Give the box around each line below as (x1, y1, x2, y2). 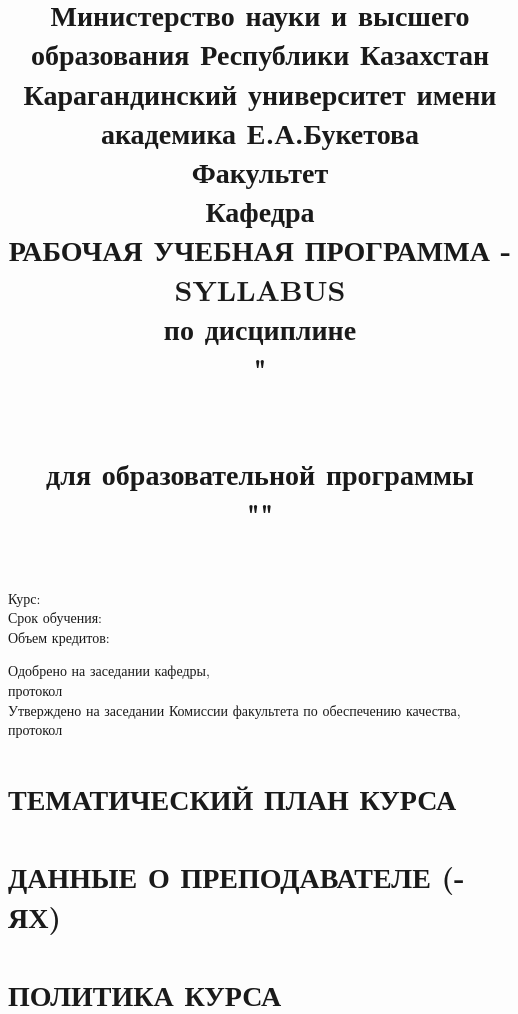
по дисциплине (163, 307, 357, 348)
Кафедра (205, 190, 315, 231)
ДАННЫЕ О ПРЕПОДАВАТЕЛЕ (8, 856, 431, 897)
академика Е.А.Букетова (100, 111, 420, 152)
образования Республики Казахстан (30, 33, 490, 74)
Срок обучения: (8, 607, 102, 628)
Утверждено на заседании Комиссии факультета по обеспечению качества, (8, 699, 461, 720)
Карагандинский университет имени (23, 72, 497, 113)
